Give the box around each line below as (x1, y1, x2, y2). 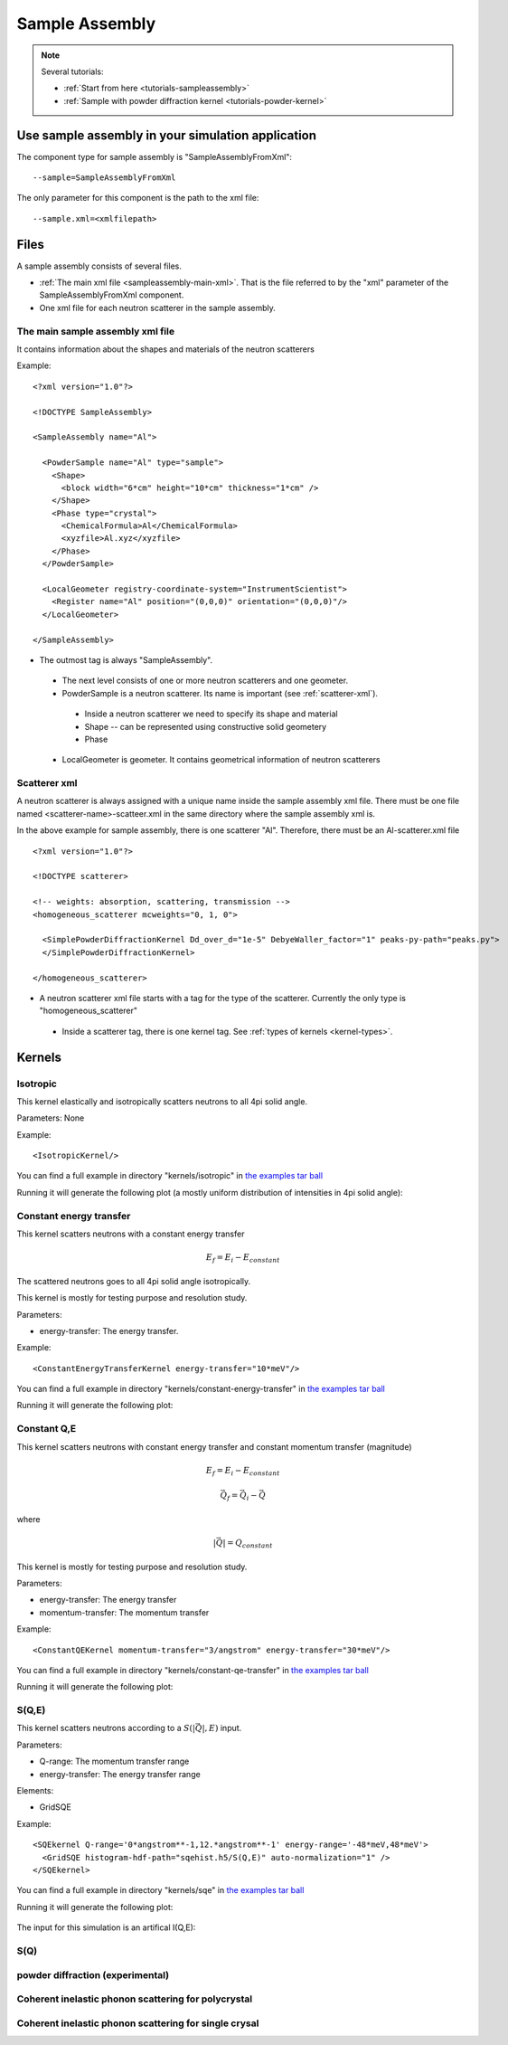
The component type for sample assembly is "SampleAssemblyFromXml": (16, 151, 293, 162)
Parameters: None (16, 1112, 85, 1123)
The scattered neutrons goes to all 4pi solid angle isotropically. (16, 1275, 251, 1286)
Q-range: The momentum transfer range (39, 1756, 190, 1767)
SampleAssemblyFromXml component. (39, 289, 184, 300)
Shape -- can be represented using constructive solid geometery (84, 721, 327, 732)
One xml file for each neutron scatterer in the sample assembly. (39, 302, 276, 313)
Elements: (16, 1785, 54, 1796)
